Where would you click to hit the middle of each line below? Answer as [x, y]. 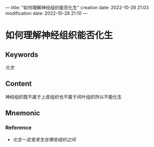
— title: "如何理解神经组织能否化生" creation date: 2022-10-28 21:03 [77, 7]
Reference [18, 128]
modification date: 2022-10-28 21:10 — [47, 13]
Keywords [22, 54]
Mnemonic [23, 113]
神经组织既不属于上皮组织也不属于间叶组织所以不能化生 [63, 96]
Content [19, 84]
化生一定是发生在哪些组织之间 [44, 139]
